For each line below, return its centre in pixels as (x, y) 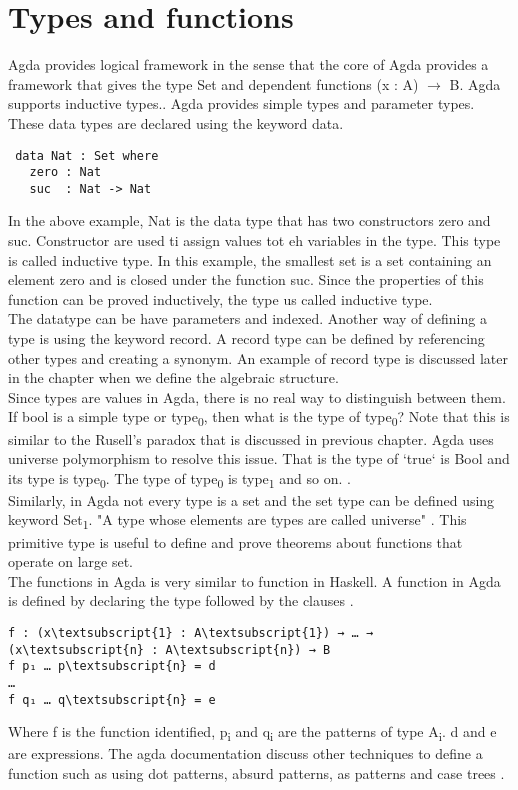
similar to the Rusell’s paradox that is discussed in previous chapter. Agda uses (251, 438)
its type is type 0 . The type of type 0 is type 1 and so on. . (179, 479)
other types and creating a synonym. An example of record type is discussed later (258, 357)
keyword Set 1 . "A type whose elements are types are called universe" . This (237, 521)
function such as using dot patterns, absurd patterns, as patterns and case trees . (256, 772)
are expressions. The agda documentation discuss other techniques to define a (245, 753)
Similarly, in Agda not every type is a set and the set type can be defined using (251, 499)
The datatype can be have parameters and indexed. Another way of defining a (247, 318)
